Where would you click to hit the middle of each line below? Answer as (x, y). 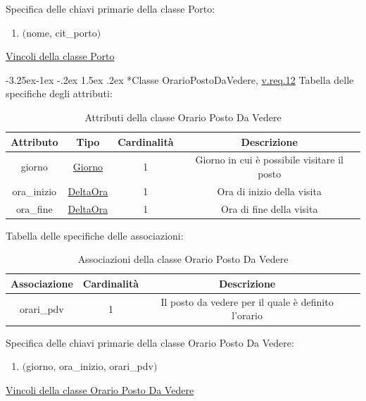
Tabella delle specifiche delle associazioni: (95, 235)
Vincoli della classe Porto (60, 56)
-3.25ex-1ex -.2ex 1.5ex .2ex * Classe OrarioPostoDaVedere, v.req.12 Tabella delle (180, 79)
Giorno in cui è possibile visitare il (269, 160)
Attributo (34, 141)
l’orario (247, 315)
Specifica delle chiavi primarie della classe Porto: (111, 8)
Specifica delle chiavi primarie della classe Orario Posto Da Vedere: (150, 342)
